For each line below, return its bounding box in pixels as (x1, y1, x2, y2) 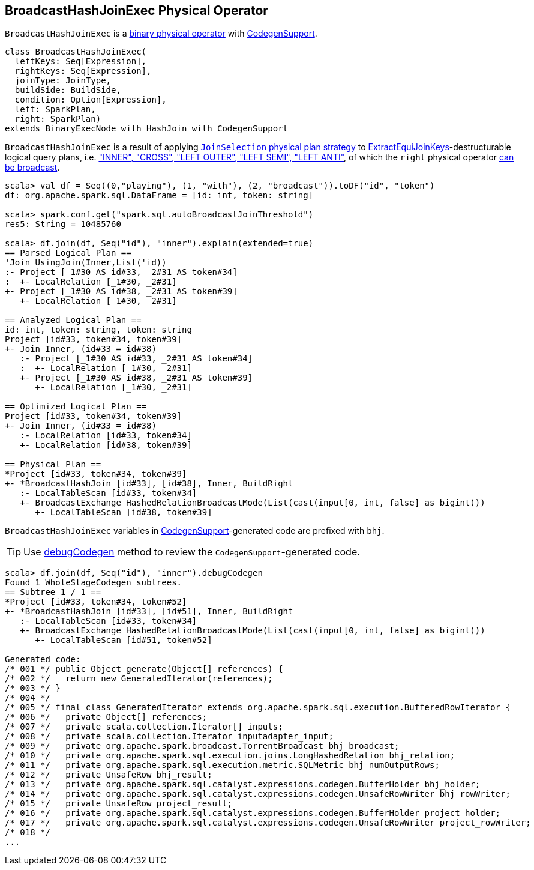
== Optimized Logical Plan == (5, 402, 147, 412)
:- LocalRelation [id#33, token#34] (20, 430, 192, 441)
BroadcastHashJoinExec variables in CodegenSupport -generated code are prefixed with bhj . (5, 525, 385, 536)
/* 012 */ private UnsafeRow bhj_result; (5, 770, 212, 780)
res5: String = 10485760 (5, 219, 121, 229)
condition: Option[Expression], (14, 95, 167, 105)
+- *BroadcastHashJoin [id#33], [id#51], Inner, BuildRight (5, 606, 293, 617)
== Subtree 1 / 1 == (5, 587, 101, 597)
